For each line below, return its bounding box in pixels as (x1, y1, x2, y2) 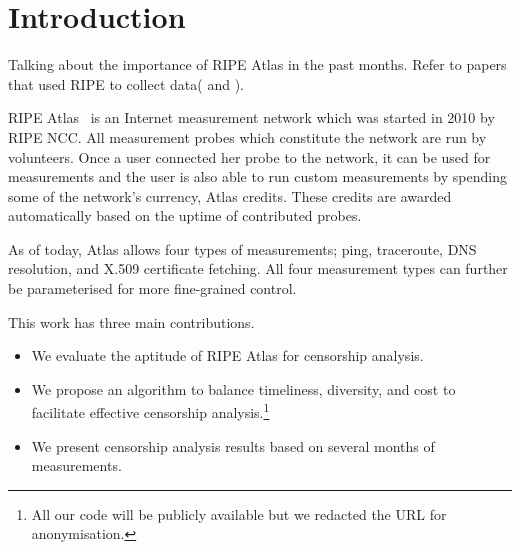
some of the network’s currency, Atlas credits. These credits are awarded (8, 185, 452, 206)
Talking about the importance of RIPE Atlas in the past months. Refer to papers (8, 54, 507, 75)
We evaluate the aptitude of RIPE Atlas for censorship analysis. (31, 345, 424, 366)
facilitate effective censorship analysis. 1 (31, 399, 270, 423)
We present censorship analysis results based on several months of (31, 435, 435, 456)
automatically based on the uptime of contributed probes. (8, 205, 362, 226)
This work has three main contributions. (8, 311, 255, 332)
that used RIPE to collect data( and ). (8, 73, 244, 94)
